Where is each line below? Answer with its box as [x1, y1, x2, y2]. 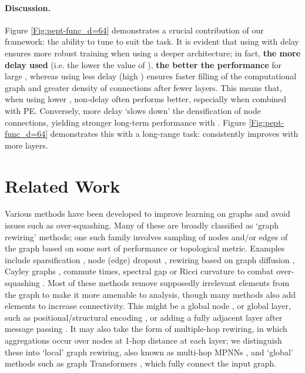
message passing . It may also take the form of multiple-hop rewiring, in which [5, 322, 287, 335]
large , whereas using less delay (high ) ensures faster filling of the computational [5, 70, 297, 82]
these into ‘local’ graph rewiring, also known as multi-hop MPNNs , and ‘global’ [5, 345, 293, 358]
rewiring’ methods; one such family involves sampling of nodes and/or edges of [5, 230, 288, 243]
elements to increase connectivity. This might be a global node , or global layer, [5, 300, 291, 312]
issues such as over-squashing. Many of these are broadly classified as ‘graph [5, 219, 279, 231]
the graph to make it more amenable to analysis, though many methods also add [5, 288, 296, 300]
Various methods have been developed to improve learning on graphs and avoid [5, 207, 290, 220]
